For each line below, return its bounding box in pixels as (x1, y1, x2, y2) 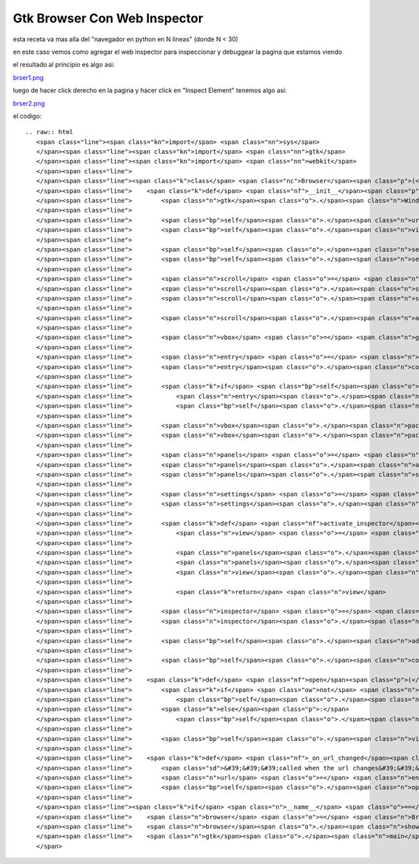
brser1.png (13, 73, 44, 82)
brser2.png (13, 99, 45, 108)
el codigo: (13, 112, 42, 120)
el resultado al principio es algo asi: (13, 60, 115, 69)
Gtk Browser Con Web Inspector (13, 10, 204, 26)
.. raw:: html (25, 128, 73, 136)
